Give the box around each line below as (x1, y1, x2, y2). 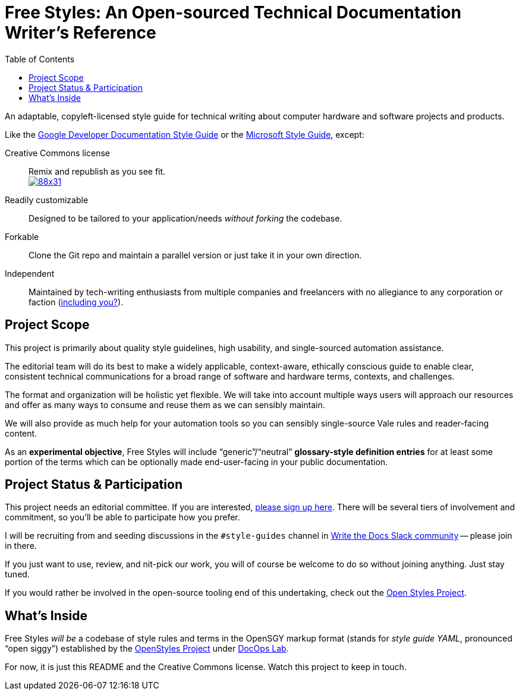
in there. (5, 541, 37, 551)
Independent (5, 268, 55, 279)
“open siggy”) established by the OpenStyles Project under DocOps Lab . (5, 643, 289, 654)
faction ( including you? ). (29, 296, 124, 307)
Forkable (5, 231, 39, 242)
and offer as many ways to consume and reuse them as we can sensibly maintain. (5, 399, 325, 410)
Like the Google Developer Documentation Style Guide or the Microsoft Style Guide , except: (5, 129, 364, 140)
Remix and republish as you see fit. (29, 166, 166, 176)
